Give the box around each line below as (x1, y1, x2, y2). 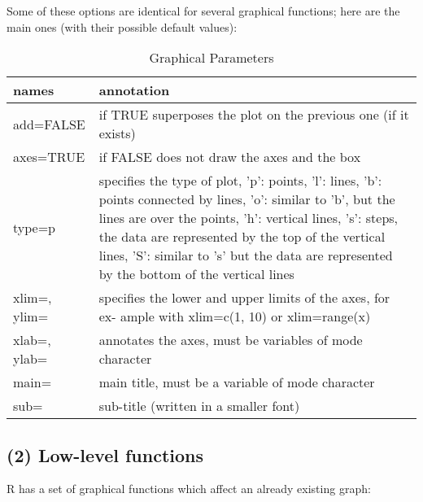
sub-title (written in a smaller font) (98, 396, 300, 416)
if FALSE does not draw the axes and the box (98, 147, 361, 167)
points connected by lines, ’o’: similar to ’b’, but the (98, 190, 395, 209)
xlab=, (13, 330, 51, 350)
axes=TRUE (13, 147, 85, 167)
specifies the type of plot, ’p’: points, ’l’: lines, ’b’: (98, 171, 382, 190)
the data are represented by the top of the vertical (98, 227, 386, 247)
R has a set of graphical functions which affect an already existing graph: (7, 480, 371, 497)
